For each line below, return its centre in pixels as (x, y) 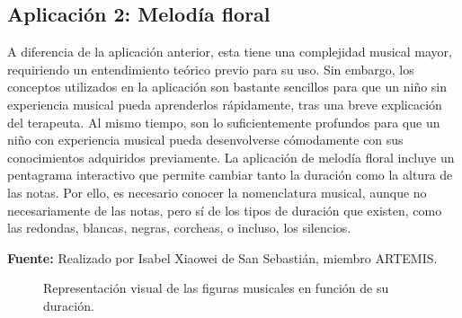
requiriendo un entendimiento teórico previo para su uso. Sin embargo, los (211, 69)
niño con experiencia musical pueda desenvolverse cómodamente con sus (205, 140)
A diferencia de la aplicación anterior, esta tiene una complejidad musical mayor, (230, 52)
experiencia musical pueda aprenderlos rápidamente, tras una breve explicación (225, 104)
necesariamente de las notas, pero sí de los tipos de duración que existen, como (225, 210)
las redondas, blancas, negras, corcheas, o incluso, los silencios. (179, 228)
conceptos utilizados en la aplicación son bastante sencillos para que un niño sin (227, 87)
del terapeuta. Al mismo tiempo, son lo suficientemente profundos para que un (224, 122)
